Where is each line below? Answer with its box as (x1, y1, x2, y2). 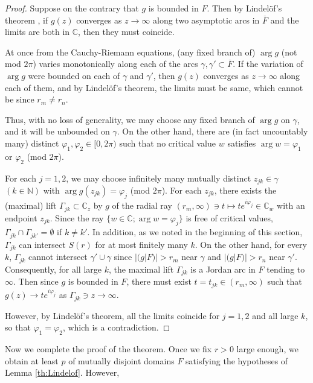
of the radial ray (112, 199, 172, 212)
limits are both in (5, 25, 70, 38)
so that (5, 321, 31, 334)
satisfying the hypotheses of (186, 354, 288, 367)
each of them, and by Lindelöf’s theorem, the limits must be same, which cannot (5, 81, 303, 93)
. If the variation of (233, 57, 303, 70)
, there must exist (126, 275, 192, 288)
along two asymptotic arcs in (153, 13, 260, 26)
